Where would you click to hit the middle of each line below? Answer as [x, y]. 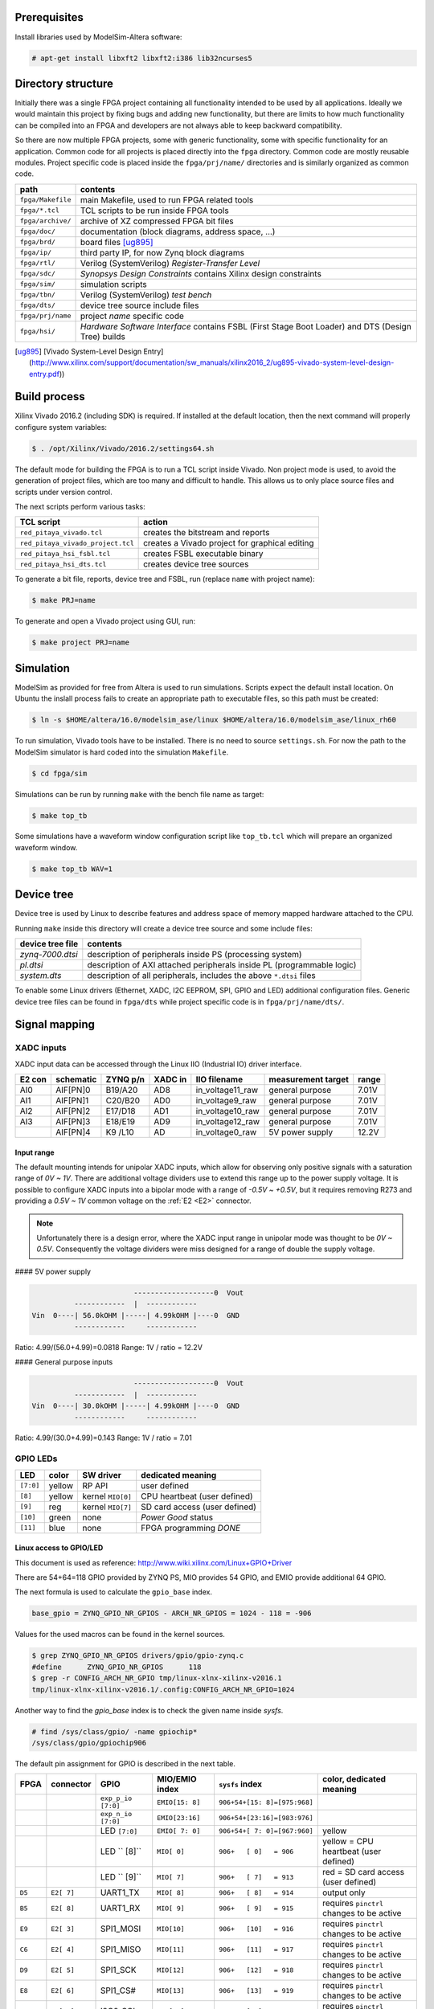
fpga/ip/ [36, 253]
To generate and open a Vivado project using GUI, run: [105, 621]
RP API [95, 1485]
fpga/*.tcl [40, 210]
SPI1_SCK [119, 1970]
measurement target [309, 1079]
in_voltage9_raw [226, 1101]
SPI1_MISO [121, 1950]
